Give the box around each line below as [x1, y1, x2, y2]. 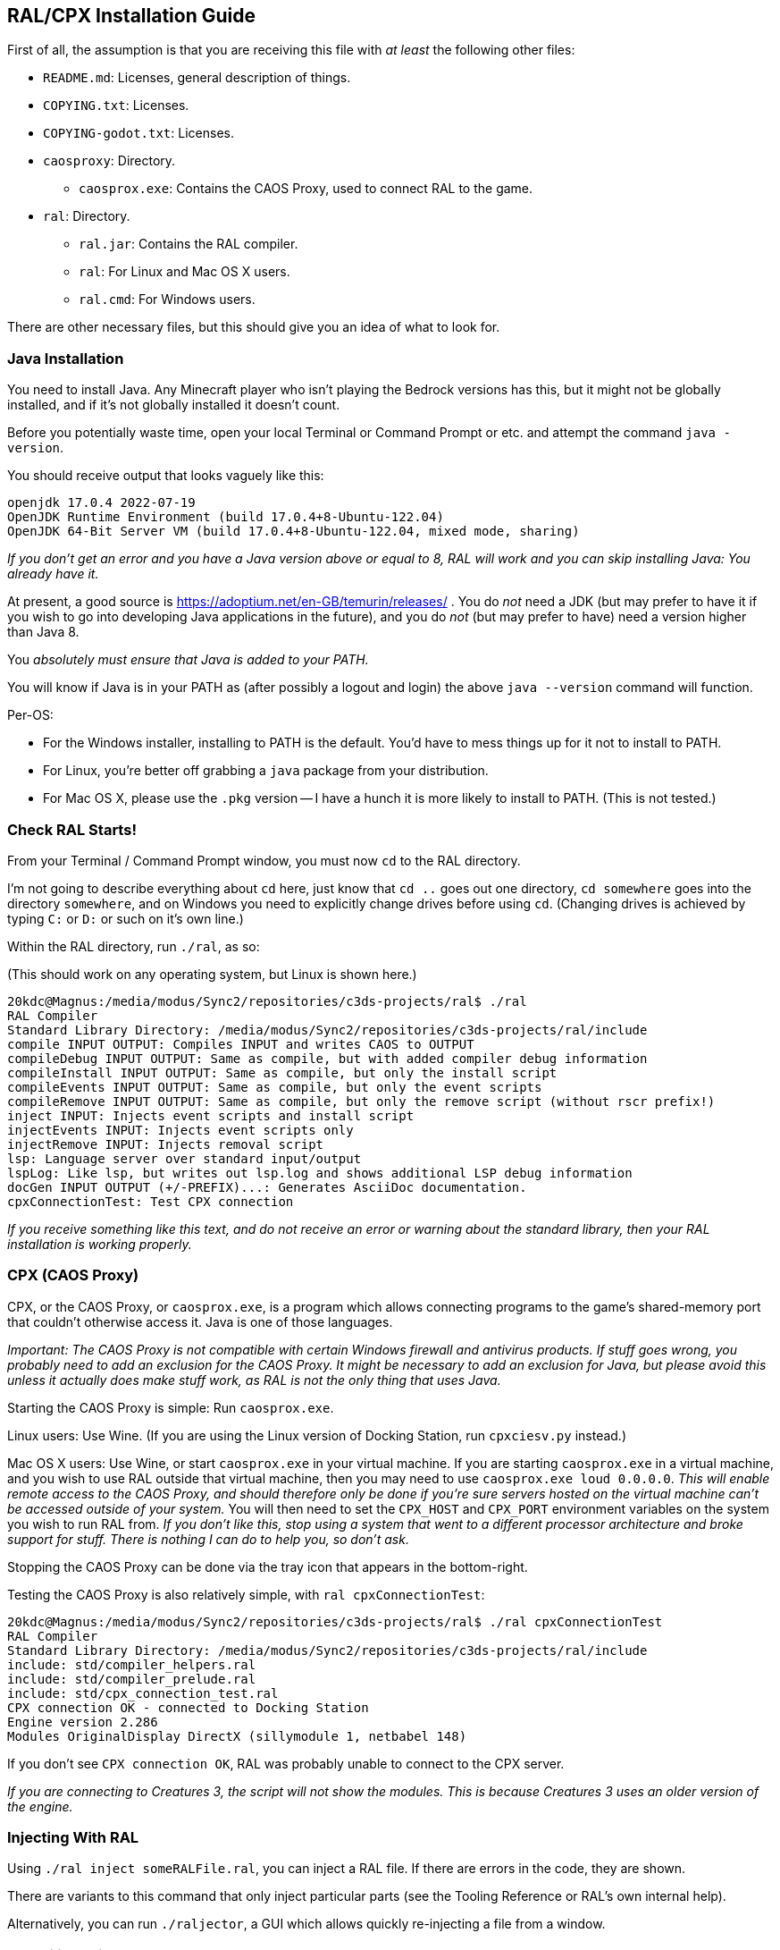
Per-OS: [7, 707, 54, 723]
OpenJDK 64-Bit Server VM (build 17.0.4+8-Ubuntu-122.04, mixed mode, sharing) [7, 524, 580, 539]
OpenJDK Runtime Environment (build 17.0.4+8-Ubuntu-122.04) [7, 510, 444, 525]
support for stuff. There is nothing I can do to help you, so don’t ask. [7, 1531, 409, 1547]
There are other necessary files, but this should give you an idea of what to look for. [7, 319, 500, 335]
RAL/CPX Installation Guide [7, 4, 256, 27]
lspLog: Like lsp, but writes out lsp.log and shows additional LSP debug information [7, 1165, 633, 1180]
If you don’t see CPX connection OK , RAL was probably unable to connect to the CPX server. [7, 1755, 565, 1771]
